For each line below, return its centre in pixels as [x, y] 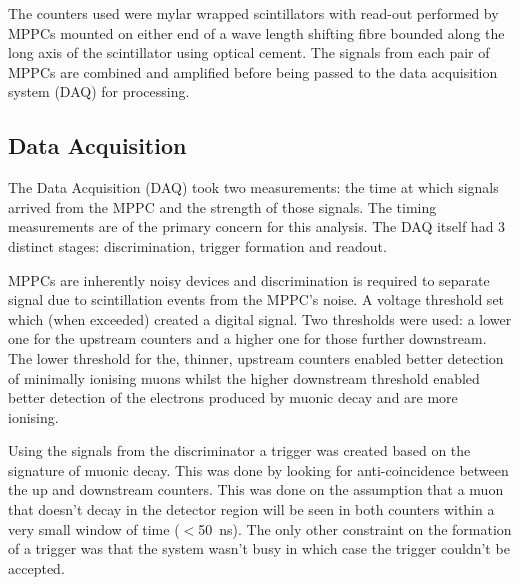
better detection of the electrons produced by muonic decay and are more [233, 397]
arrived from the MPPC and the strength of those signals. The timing [222, 206]
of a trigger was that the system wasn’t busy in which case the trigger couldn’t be [259, 548]
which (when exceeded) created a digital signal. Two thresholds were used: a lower [260, 318]
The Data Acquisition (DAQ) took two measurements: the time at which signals [253, 187]
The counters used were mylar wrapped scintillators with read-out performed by [253, 13]
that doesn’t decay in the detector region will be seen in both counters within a [251, 509]
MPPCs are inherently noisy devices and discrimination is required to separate [249, 279]
